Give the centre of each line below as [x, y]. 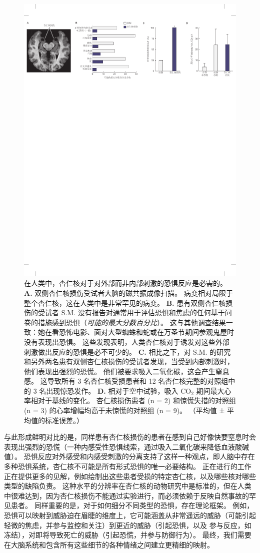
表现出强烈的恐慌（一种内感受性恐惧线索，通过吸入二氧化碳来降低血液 [119, 446]
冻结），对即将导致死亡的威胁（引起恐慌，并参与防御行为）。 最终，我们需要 [128, 535]
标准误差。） [64, 420]
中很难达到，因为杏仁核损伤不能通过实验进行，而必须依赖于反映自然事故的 [126, 495]
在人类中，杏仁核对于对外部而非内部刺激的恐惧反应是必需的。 [125, 283]
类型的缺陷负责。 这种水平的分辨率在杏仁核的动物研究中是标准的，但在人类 [128, 486]
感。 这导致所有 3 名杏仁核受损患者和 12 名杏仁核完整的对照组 [126, 381]
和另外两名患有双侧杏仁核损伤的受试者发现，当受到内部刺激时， [129, 361]
